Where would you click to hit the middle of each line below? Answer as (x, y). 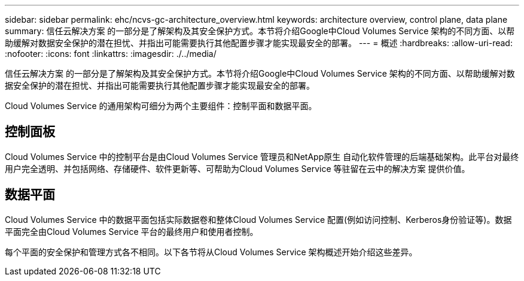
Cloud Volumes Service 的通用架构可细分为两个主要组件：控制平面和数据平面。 (161, 106)
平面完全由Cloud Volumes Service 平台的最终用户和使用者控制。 (132, 231)
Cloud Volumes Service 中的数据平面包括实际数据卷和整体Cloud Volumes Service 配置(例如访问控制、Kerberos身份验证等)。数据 (258, 219)
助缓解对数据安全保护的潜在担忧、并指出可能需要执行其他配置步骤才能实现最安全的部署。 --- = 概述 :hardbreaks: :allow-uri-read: (259, 43)
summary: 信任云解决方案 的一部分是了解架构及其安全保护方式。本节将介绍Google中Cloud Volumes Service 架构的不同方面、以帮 (260, 31)
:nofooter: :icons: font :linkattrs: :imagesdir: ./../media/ (111, 54)
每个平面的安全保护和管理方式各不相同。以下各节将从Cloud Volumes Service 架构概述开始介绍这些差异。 (211, 252)
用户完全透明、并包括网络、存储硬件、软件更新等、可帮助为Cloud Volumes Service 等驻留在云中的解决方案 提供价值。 (237, 168)
